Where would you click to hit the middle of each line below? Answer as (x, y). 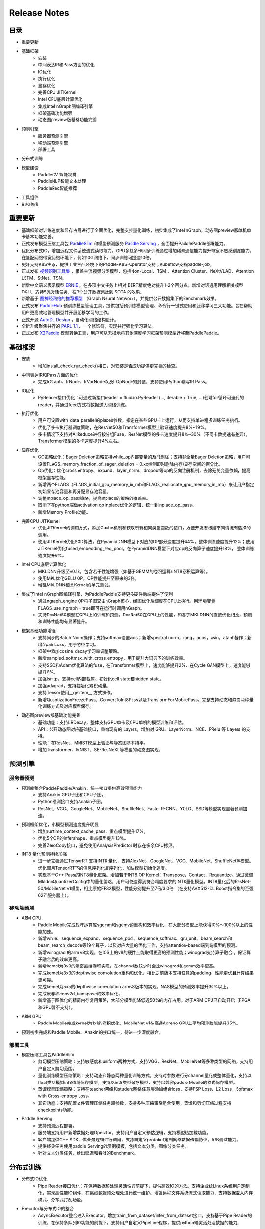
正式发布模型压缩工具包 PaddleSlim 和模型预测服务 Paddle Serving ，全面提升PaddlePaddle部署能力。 (125, 244)
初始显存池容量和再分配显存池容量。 (75, 491)
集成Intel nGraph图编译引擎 (66, 106)
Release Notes (39, 13)
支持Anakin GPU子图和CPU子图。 (72, 794)
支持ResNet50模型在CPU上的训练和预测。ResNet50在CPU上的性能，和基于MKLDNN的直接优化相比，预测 (145, 615)
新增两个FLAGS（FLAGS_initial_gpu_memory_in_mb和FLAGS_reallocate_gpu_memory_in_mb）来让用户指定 (146, 484)
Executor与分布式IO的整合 (48, 1208)
